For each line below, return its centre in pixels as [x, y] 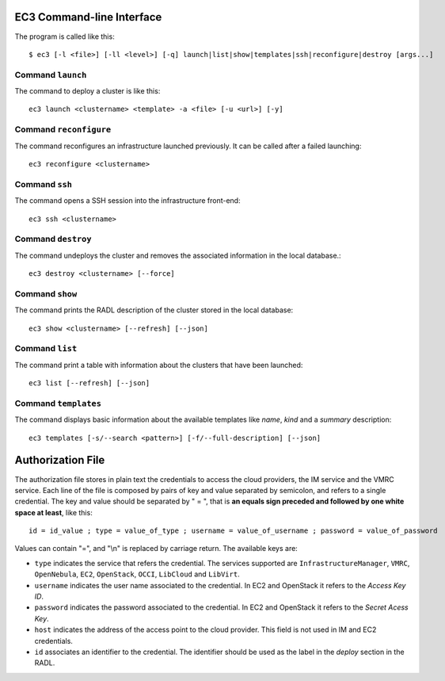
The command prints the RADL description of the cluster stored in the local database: [154, 310]
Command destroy [53, 239]
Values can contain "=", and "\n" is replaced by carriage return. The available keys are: [156, 549]
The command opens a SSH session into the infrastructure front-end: [127, 201]
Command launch [51, 75]
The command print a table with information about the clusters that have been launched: [159, 365]
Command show [46, 293]
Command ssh [44, 184]
